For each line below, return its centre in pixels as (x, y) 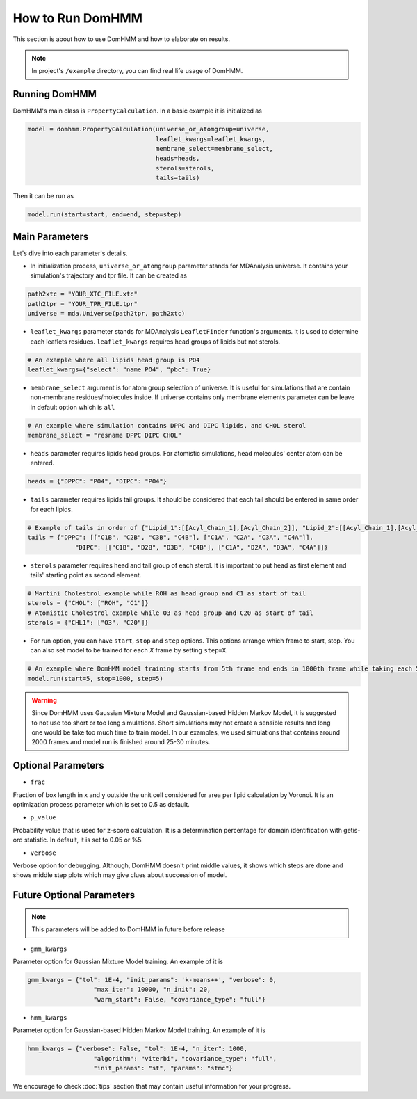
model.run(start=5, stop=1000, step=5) (95, 679)
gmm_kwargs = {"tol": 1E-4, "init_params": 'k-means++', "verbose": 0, (152, 980)
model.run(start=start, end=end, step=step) (105, 215)
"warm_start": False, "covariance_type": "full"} (180, 999)
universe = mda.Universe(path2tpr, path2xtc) (106, 314)
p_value (43, 818)
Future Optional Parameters (74, 895)
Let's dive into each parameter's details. (70, 253)
